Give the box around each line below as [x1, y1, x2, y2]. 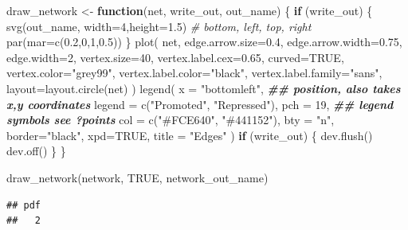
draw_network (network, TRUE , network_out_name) [6, 169, 269, 185]
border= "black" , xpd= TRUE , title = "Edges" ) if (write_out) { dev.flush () [6, 127, 373, 143]
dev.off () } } [6, 142, 66, 159]
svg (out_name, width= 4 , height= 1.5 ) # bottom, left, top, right [6, 18, 312, 34]
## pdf [6, 199, 41, 211]
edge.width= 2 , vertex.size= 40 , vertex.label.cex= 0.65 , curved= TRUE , [6, 49, 344, 65]
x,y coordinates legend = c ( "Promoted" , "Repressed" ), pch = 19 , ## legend [6, 96, 394, 112]
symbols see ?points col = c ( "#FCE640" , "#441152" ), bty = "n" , [6, 111, 335, 128]
